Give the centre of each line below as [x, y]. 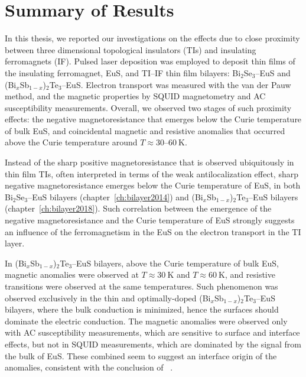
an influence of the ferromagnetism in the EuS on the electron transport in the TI [153, 231]
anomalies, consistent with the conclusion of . [89, 367]
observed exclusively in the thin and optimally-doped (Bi [108, 298]
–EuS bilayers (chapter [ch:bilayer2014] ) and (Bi [115, 196]
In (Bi [16, 263]
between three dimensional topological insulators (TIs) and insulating [131, 49]
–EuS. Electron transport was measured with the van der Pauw [176, 84]
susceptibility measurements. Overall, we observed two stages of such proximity [148, 107]
